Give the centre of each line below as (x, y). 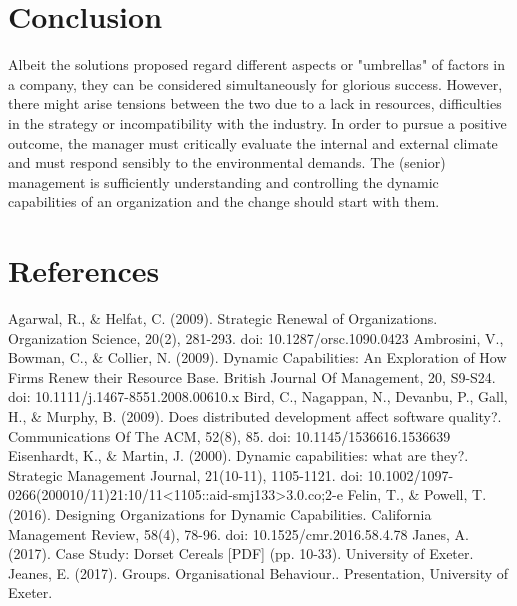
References (84, 270)
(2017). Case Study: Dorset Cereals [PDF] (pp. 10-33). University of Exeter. (241, 553)
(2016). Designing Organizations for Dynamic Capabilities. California (220, 513)
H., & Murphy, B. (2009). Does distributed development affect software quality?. (255, 415)
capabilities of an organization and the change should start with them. (224, 201)
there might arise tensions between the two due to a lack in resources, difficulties (255, 103)
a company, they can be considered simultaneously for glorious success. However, (255, 83)
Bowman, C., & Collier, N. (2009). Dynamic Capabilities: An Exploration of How (257, 357)
